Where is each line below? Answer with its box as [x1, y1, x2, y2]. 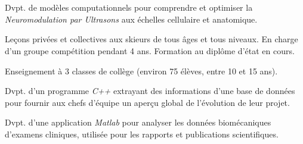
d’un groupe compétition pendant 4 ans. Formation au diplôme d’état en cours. [5, 44, 295, 57]
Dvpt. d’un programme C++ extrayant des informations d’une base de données [5, 84, 295, 97]
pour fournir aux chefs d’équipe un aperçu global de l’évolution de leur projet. [5, 96, 290, 108]
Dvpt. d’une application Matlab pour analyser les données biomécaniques [5, 116, 271, 129]
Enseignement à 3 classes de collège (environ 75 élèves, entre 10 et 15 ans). [5, 64, 278, 77]
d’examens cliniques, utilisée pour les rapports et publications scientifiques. [5, 127, 279, 140]
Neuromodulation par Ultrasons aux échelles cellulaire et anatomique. [5, 12, 258, 25]
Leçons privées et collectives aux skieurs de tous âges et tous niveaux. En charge [5, 33, 298, 45]
